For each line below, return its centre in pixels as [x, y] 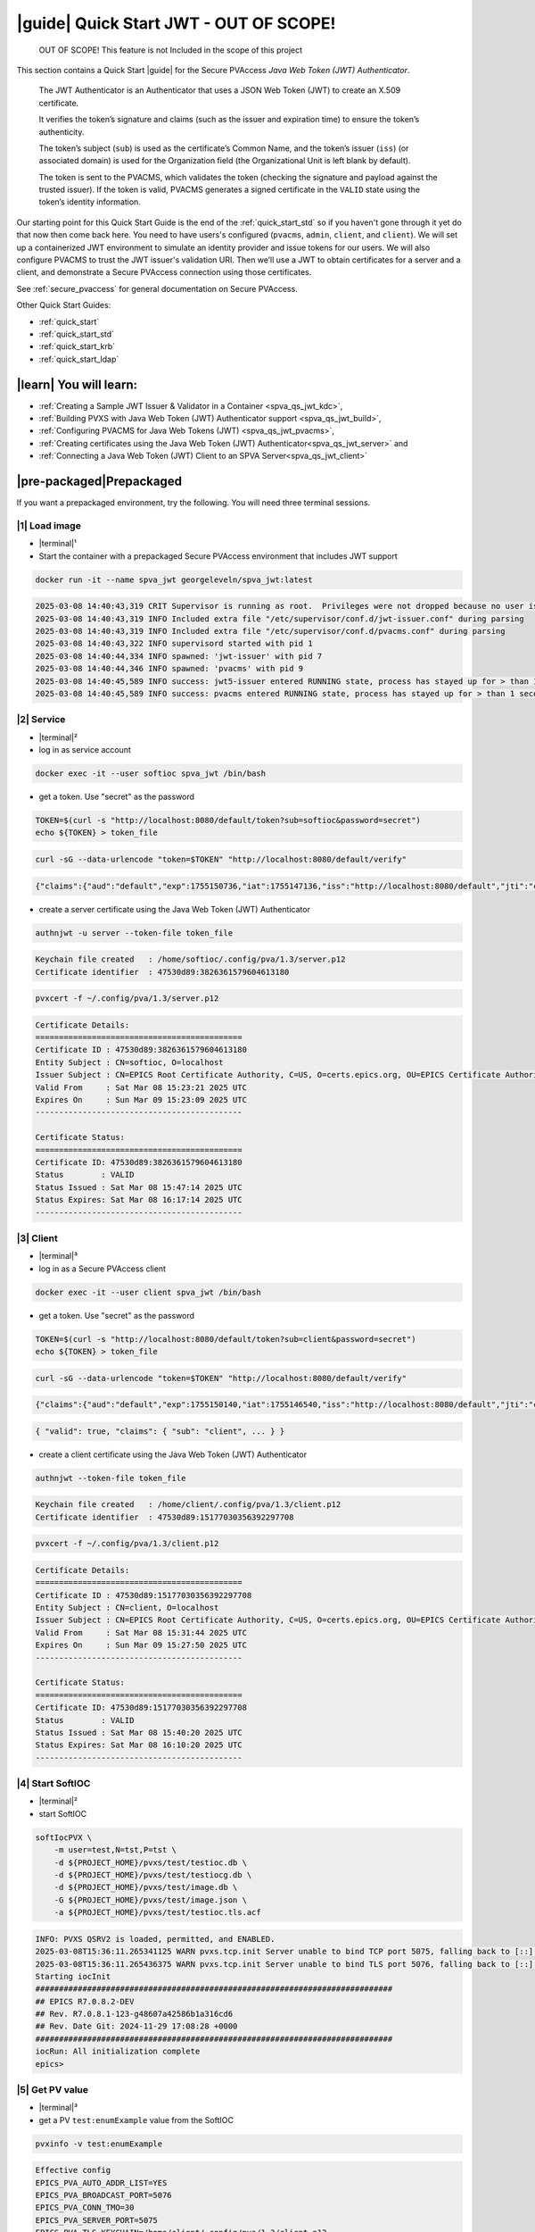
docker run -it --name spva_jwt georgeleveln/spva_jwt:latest [174, 579]
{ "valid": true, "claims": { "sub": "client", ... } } [160, 1431]
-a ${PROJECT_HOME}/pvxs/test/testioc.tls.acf [158, 1912]
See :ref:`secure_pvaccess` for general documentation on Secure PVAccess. [157, 288]
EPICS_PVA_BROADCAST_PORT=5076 [104, 2195]
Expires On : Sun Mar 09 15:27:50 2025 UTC [141, 1645]
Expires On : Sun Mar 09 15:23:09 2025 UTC [141, 1100]
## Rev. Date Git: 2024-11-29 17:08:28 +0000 [136, 2026]
